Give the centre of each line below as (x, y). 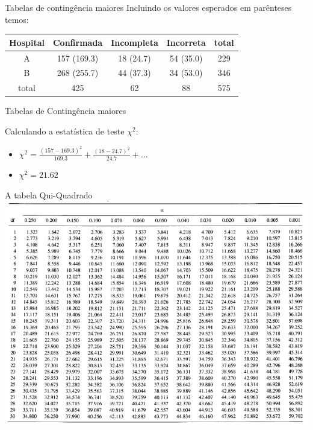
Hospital (27, 42)
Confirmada (78, 42)
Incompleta (135, 42)
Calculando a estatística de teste (65, 131)
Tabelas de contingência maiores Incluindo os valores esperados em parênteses (148, 7)
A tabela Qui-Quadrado (49, 194)
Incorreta (186, 42)
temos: (17, 19)
